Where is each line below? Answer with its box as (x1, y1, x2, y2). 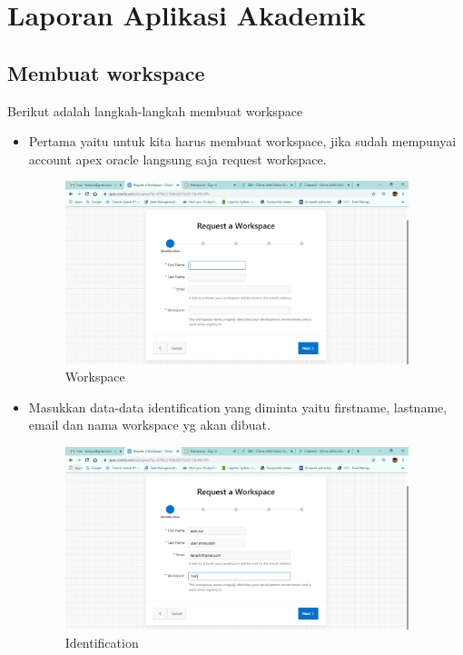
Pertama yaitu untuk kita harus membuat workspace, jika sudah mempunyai (28, 132, 457, 151)
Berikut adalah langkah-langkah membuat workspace (7, 101, 303, 120)
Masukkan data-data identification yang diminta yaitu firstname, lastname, (28, 397, 448, 416)
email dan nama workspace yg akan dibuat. (28, 415, 271, 434)
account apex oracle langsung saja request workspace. (28, 149, 327, 168)
